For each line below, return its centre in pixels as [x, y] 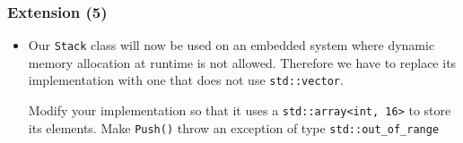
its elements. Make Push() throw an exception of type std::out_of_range [234, 127]
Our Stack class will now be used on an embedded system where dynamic [231, 45]
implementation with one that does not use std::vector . [186, 80]
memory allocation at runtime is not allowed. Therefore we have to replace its [242, 62]
